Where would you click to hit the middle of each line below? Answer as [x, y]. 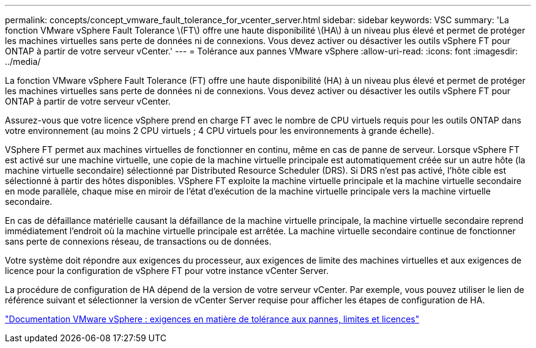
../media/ [23, 61]
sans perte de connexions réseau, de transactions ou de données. [138, 241]
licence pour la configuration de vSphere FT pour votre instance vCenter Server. [167, 271]
